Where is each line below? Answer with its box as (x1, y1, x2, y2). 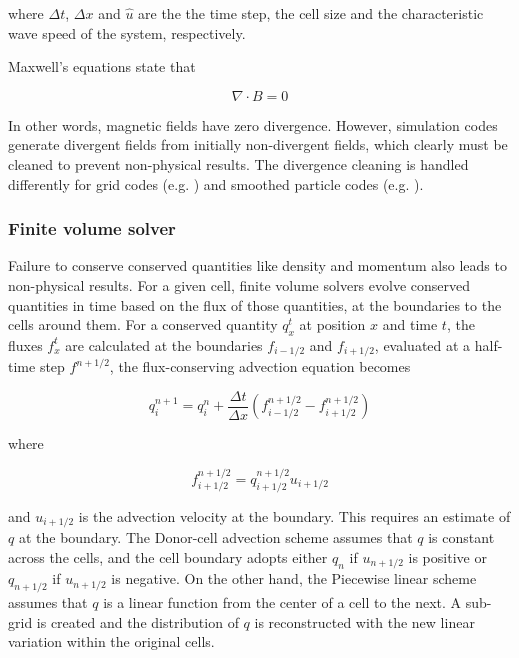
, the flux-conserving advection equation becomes (109, 356, 411, 377)
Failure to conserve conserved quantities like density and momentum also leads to (8, 255, 507, 276)
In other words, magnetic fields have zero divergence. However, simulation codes (8, 114, 498, 135)
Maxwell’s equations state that (8, 56, 196, 77)
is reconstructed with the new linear (254, 611, 475, 632)
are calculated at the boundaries (65, 334, 263, 355)
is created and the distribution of (36, 611, 239, 632)
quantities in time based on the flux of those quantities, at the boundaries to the (8, 294, 502, 315)
